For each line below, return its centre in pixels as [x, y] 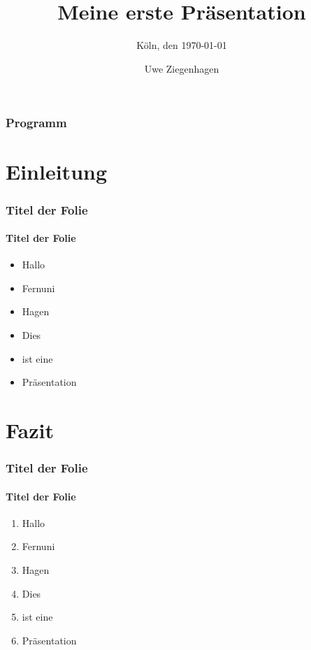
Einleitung [57, 172]
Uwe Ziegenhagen [182, 68]
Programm [36, 123]
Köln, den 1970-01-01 [182, 45]
